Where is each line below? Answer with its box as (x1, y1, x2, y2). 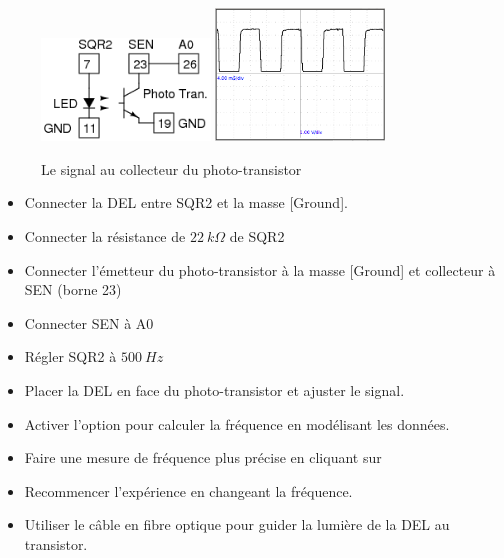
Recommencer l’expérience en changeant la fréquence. (24, 480, 353, 501)
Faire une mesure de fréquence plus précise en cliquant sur (24, 447, 382, 468)
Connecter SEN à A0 (24, 312, 154, 333)
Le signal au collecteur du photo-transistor (41, 158, 302, 179)
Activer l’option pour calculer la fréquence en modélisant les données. (24, 413, 450, 434)
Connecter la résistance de (24, 225, 186, 246)
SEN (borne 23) (24, 279, 122, 300)
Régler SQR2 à (24, 346, 117, 367)
